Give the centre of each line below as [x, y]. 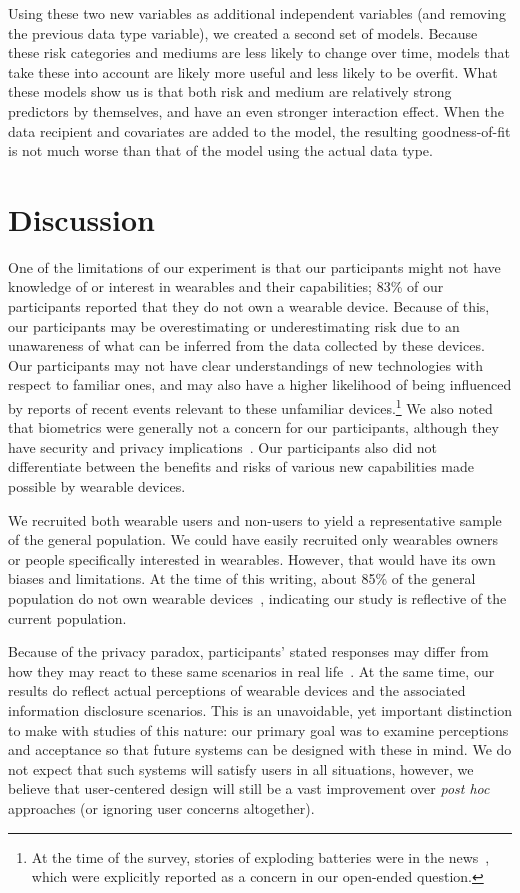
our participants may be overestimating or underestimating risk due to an [234, 325]
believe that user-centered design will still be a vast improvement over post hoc [249, 788]
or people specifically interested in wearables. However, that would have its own [252, 558]
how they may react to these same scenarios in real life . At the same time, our [251, 670]
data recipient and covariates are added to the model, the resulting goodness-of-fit [259, 130]
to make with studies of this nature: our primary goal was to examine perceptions [258, 729]
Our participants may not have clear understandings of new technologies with [245, 364]
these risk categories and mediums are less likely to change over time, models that [259, 52]
